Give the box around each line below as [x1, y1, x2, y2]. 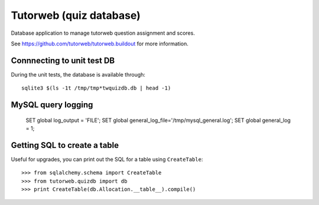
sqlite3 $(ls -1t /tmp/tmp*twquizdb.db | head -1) [21, 85, 171, 91]
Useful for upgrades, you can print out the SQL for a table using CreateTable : [11, 156, 203, 163]
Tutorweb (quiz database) [11, 9, 141, 22]
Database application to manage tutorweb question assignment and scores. [11, 29, 195, 37]
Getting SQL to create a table [11, 140, 119, 150]
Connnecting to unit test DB [11, 55, 115, 65]
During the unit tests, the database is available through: [11, 71, 146, 78]
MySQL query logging [11, 100, 93, 110]
